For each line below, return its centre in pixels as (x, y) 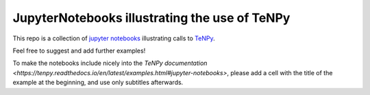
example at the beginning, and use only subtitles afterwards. (98, 83)
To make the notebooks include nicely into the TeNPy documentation (110, 63)
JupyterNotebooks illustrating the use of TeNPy (151, 18)
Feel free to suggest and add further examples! (79, 51)
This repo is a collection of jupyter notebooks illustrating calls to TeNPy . (114, 38)
